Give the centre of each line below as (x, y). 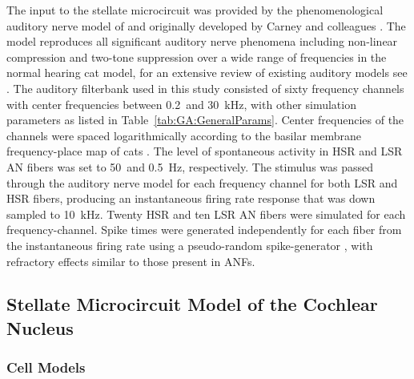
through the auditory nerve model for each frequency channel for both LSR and (202, 182)
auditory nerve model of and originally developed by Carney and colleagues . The (206, 25)
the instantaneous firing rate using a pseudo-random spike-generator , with (190, 245)
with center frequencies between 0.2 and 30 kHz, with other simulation (181, 104)
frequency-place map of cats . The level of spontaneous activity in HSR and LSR (205, 151)
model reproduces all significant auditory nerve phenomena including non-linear (202, 41)
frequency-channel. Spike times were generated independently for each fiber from (204, 230)
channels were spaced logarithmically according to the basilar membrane (184, 135)
